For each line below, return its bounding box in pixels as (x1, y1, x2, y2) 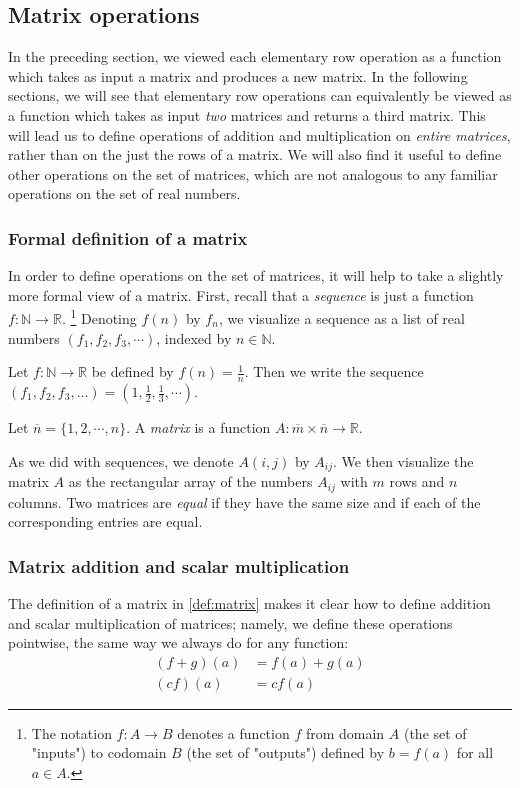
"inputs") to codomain (31, 742, 167, 763)
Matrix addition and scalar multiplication (8, 553, 350, 578)
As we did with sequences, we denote (8, 450, 234, 471)
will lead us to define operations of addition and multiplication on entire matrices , (8, 124, 511, 145)
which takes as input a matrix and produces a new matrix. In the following (8, 65, 468, 86)
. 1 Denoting (61, 305, 137, 329)
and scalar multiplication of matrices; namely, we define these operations (8, 612, 453, 633)
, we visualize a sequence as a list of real (218, 308, 465, 329)
